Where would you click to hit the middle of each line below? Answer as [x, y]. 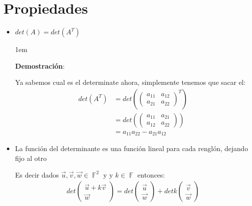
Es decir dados [37, 174]
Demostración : [40, 65]
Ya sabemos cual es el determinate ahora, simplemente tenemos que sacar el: [130, 82]
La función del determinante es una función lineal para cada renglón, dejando [131, 148]
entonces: [151, 174]
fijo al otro [31, 158]
